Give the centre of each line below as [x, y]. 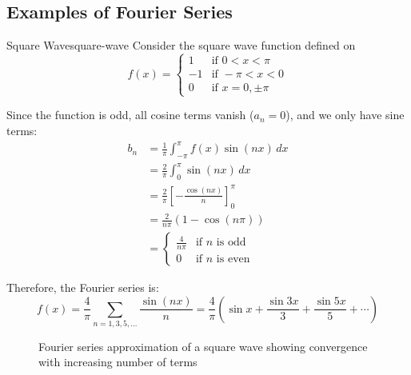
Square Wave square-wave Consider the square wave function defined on [181, 45]
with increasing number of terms [118, 362]
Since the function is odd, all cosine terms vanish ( [130, 115]
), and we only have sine [345, 115]
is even [233, 259]
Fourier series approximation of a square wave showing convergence [203, 346]
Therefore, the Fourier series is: [83, 287]
